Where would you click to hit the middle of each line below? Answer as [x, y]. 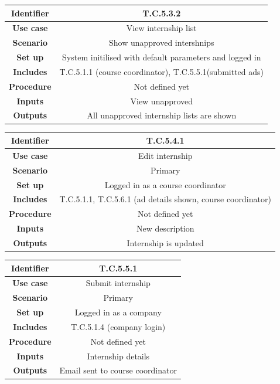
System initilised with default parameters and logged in [162, 57]
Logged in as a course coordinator [165, 184]
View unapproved [162, 101]
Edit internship [165, 155]
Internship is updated [165, 242]
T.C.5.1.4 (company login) [118, 326]
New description [165, 228]
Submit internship [118, 283]
